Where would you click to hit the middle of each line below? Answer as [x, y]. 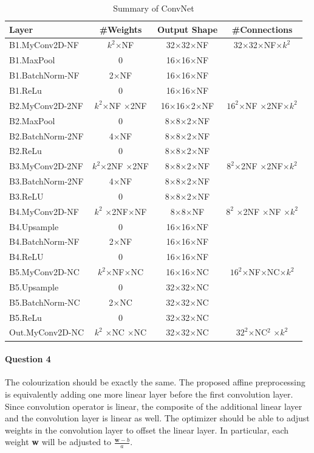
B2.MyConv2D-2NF [46, 105]
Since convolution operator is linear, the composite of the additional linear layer [154, 406]
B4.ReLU [26, 257]
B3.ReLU [26, 196]
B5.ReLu [26, 317]
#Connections [262, 29]
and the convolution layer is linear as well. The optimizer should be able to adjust [157, 418]
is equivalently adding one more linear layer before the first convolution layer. [149, 394]
